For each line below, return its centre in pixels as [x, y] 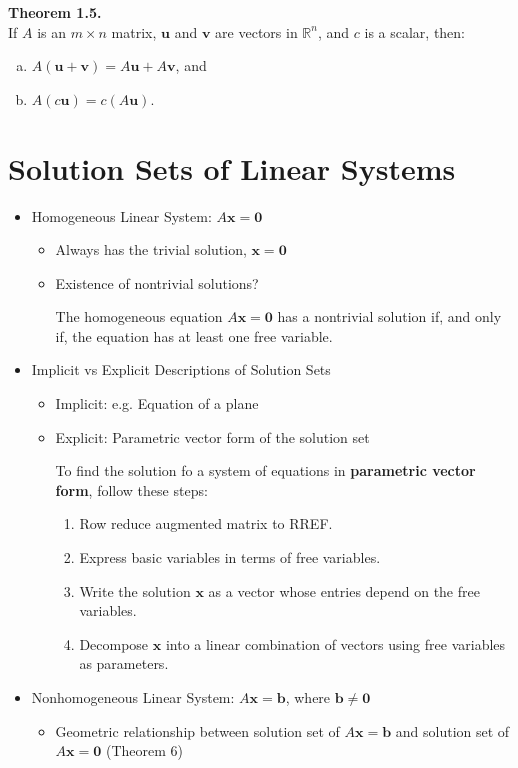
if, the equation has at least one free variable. [194, 335]
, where [308, 697]
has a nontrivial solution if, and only [389, 316]
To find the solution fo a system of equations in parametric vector [265, 470]
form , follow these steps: [131, 489]
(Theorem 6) [144, 750]
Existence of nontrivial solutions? [157, 282]
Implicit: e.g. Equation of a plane [157, 403]
